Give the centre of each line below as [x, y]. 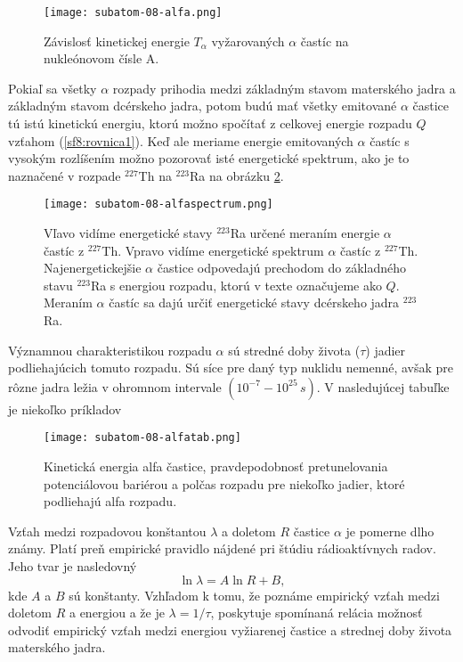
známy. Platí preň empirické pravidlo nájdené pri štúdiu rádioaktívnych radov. [222, 548]
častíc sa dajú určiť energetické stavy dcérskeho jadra [254, 302]
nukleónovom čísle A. [102, 58]
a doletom [249, 531]
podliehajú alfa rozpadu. [110, 501]
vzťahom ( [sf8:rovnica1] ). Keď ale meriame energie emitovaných [181, 140]
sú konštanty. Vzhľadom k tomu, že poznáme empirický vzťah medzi [254, 595]
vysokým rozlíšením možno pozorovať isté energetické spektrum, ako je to [209, 158]
